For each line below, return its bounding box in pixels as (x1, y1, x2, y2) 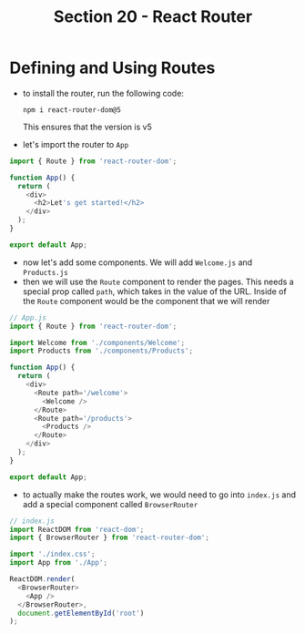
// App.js (9, 312, 47, 322)
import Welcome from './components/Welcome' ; (9, 338, 185, 347)
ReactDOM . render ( (9, 575, 76, 584)
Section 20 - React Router (53, 6, 253, 27)
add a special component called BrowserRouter (22, 498, 198, 509)
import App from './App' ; (9, 558, 107, 568)
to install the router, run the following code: (22, 87, 185, 98)
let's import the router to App (22, 138, 129, 149)
